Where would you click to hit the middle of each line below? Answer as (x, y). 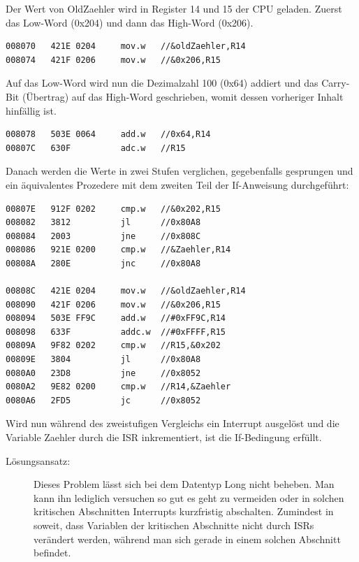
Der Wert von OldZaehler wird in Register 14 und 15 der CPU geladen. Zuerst (174, 8)
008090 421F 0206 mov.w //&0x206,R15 (113, 304)
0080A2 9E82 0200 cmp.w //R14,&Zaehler (118, 387)
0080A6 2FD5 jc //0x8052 (103, 400)
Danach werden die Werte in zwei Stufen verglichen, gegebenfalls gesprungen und (179, 171)
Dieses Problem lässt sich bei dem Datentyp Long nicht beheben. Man (184, 484)
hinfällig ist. (31, 110)
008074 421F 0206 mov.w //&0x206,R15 (113, 60)
